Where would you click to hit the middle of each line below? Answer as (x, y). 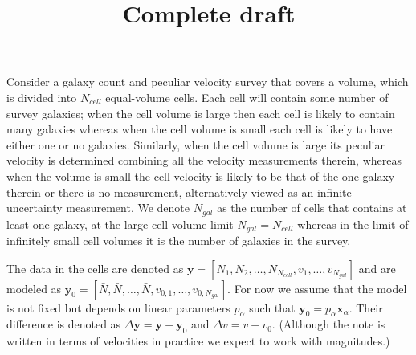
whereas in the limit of (353, 224)
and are (377, 268)
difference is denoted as (64, 324)
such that (272, 307)
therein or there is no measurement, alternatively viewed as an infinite (179, 192)
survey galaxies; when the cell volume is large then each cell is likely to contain (201, 113)
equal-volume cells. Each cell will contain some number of (247, 97)
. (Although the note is (328, 324)
